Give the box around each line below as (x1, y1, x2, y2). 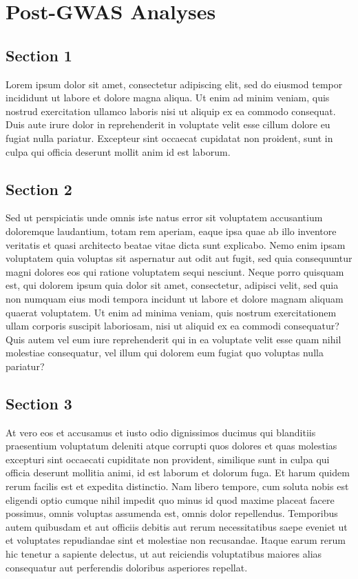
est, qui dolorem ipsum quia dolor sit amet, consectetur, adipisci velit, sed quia (6, 278, 339, 292)
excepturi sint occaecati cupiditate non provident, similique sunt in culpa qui (6, 451, 330, 466)
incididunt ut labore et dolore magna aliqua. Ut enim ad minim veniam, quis (6, 90, 330, 105)
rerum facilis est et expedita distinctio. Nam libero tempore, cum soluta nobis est (6, 479, 349, 494)
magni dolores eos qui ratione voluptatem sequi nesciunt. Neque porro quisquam (6, 264, 344, 278)
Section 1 (6, 44, 72, 65)
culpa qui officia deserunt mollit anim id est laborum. (6, 144, 231, 159)
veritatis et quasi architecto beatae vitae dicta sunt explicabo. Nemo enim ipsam (6, 237, 346, 252)
